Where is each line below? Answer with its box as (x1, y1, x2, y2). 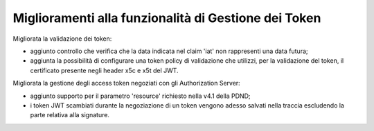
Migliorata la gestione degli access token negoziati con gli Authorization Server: (12, 79, 240, 88)
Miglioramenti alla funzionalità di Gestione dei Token (12, 10, 321, 26)
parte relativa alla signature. (30, 111, 110, 119)
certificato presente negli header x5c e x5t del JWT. (30, 66, 179, 74)
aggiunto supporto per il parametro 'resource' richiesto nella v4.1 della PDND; (30, 92, 251, 100)
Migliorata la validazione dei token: (12, 34, 112, 43)
